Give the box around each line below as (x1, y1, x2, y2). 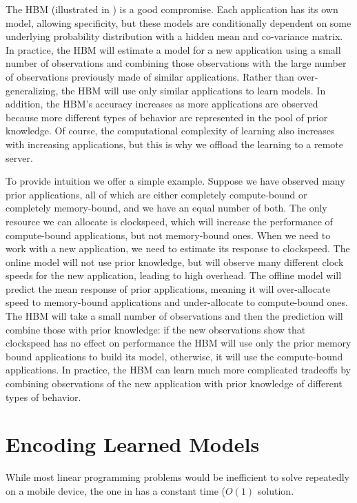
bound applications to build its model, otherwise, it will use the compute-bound (6, 349, 343, 363)
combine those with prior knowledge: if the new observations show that (6, 322, 306, 336)
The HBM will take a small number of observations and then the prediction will (6, 309, 343, 323)
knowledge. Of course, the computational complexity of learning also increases (6, 123, 335, 138)
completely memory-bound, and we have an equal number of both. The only (6, 201, 327, 215)
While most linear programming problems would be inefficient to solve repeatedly (6, 470, 349, 484)
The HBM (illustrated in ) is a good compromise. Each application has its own (6, 2, 338, 16)
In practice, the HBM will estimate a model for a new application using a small (6, 42, 341, 57)
